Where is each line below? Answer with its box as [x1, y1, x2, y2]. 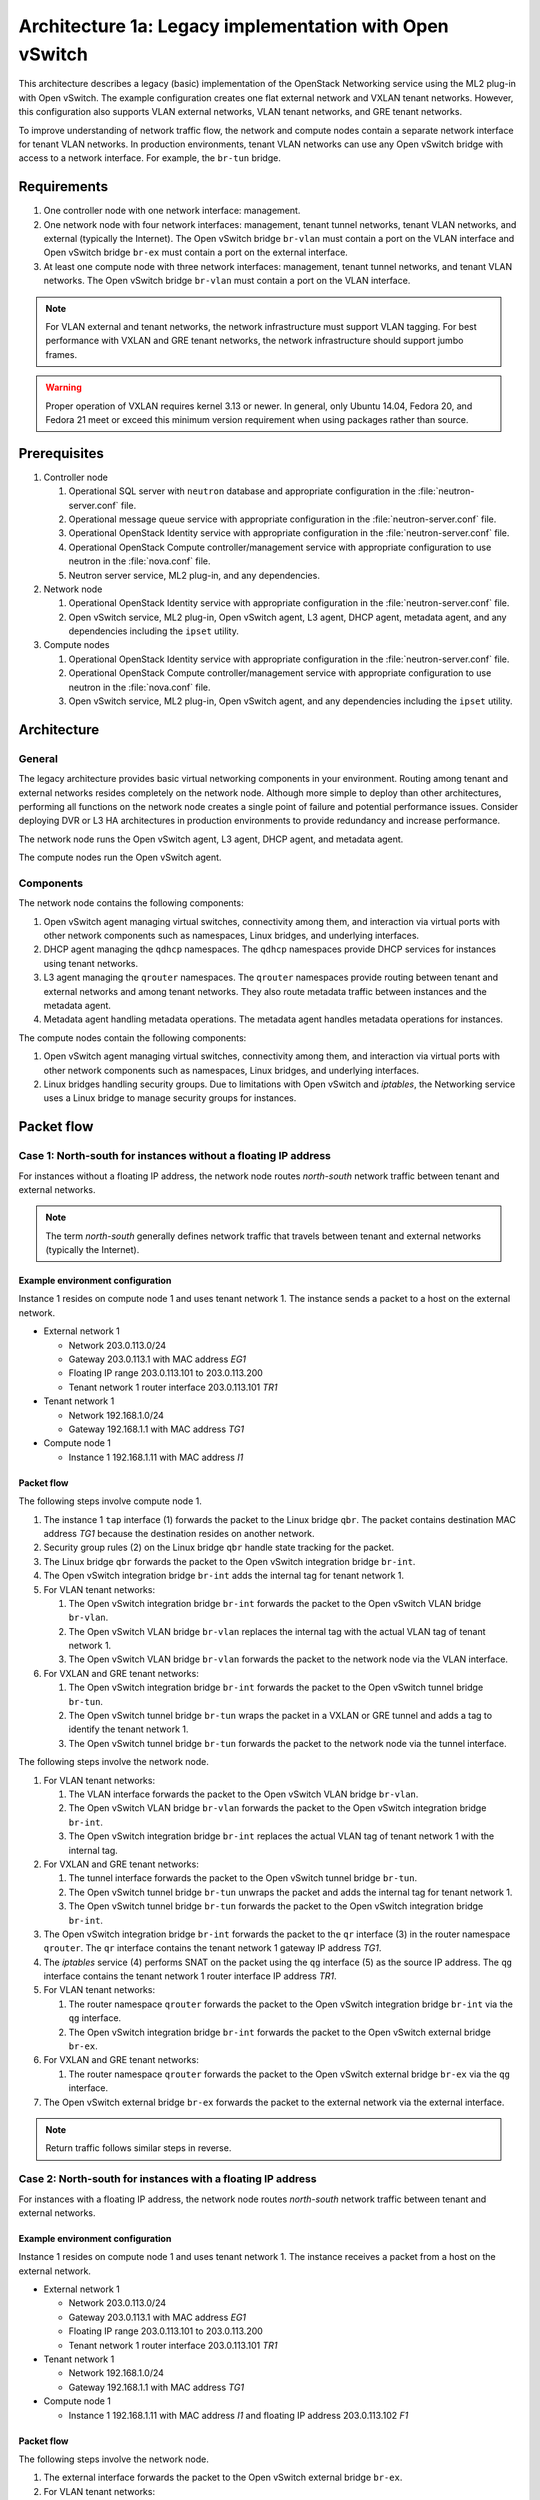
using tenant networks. [43, 957, 139, 969]
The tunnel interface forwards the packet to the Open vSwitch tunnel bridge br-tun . [68, 1872, 418, 1884]
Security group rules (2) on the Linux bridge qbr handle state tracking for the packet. [43, 1541, 395, 1554]
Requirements [18, 178, 109, 195]
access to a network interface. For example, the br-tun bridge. [18, 152, 282, 164]
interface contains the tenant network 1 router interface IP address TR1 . [43, 1970, 337, 1982]
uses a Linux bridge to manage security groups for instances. [43, 1092, 297, 1104]
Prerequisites [18, 445, 104, 462]
